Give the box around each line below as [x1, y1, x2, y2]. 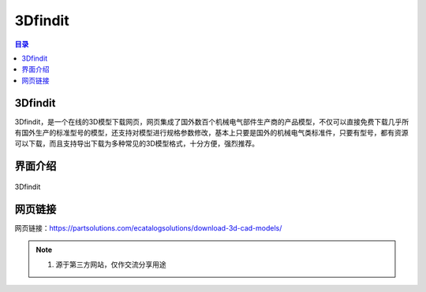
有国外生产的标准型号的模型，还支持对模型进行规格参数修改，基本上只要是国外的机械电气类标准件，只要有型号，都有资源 [14, 128, 409, 138]
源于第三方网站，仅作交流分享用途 [55, 260, 166, 269]
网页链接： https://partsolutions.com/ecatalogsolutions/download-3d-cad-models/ [14, 223, 282, 232]
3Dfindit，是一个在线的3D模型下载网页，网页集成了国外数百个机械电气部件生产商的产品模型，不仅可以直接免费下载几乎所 [14, 116, 409, 126]
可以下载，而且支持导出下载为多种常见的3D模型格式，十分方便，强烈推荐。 [14, 139, 260, 149]
